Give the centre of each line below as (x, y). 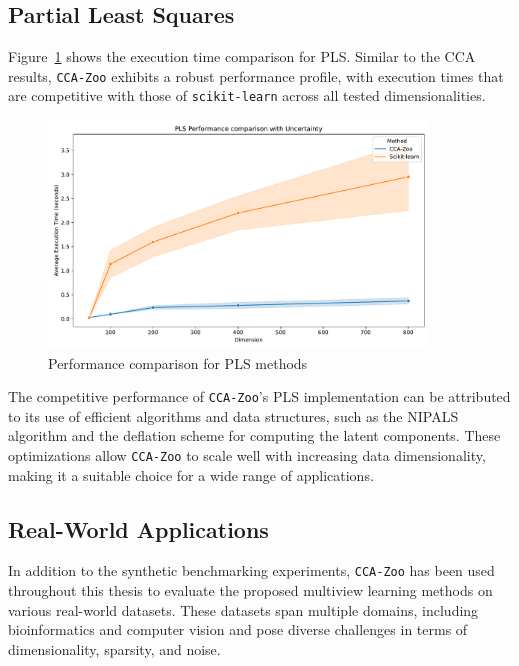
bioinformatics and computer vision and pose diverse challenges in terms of (238, 629)
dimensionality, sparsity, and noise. (114, 648)
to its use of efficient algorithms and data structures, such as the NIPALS (233, 415)
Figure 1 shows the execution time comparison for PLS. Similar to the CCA (242, 56)
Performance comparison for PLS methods (178, 362)
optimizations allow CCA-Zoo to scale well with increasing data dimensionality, (247, 454)
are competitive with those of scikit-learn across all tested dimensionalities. (247, 95)
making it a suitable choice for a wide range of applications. (191, 474)
